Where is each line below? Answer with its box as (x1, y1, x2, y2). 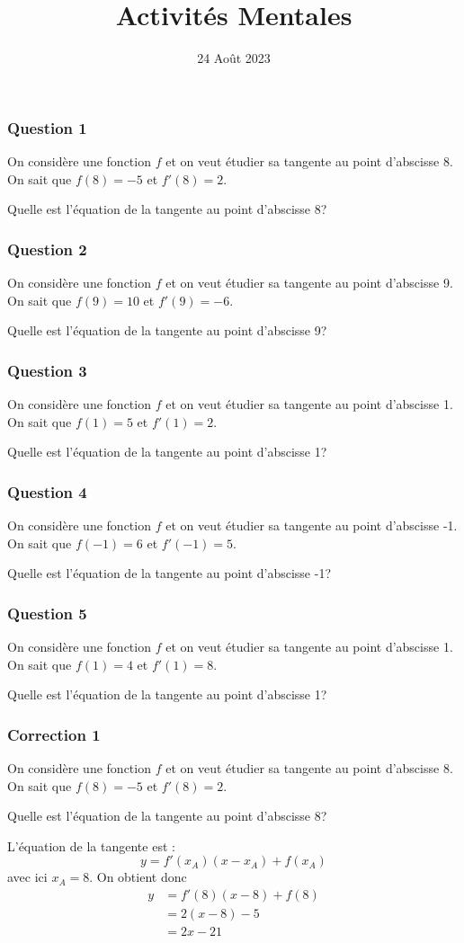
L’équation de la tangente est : (7, 836, 175, 855)
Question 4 (7, 480, 87, 503)
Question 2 (7, 237, 87, 260)
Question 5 (7, 601, 87, 624)
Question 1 (7, 116, 87, 138)
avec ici (7, 867, 48, 886)
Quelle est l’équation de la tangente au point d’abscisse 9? (7, 321, 327, 340)
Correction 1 (7, 723, 101, 745)
